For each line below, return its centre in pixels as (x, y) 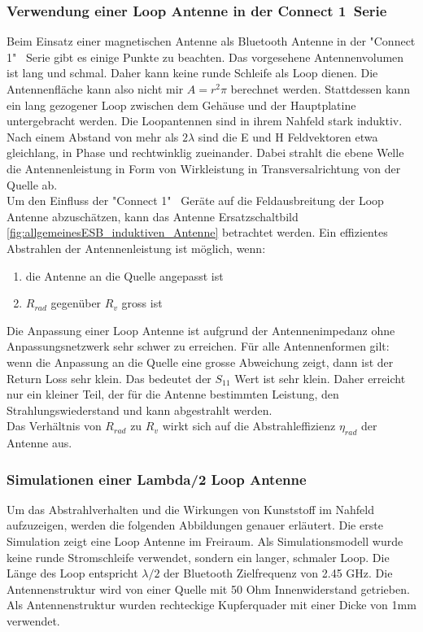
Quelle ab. (32, 184)
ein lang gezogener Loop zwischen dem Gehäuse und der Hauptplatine (181, 105)
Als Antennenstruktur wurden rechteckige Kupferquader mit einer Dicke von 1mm (211, 605)
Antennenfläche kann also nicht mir (95, 89)
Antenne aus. (39, 443)
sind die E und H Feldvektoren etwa (288, 136)
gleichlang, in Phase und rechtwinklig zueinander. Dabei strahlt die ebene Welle (205, 153)
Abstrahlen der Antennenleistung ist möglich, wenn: (136, 248)
